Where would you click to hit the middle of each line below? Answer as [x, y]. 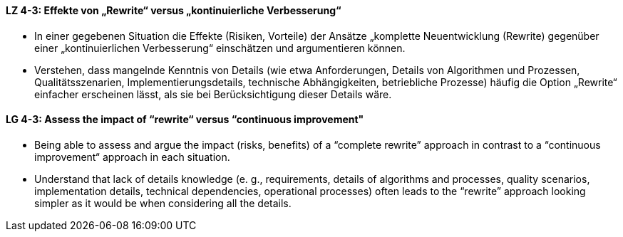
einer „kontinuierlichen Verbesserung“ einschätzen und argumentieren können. [220, 48]
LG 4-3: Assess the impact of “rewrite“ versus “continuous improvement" [185, 120]
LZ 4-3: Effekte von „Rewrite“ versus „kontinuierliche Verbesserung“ [174, 10]
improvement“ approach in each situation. [132, 157]
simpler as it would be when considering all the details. [163, 203]
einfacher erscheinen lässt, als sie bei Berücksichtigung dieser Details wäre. [213, 94]
